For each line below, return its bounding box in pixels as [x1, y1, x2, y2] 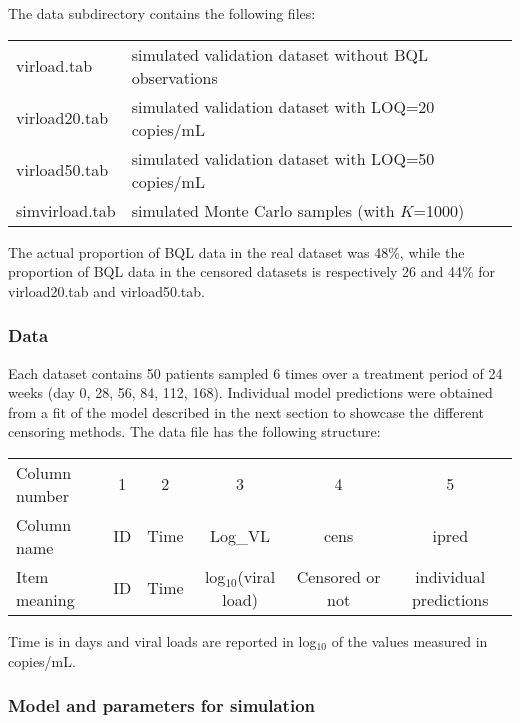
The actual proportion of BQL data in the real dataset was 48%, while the [8, 241, 465, 262]
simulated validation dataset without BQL [131, 42, 428, 66]
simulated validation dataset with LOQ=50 [131, 146, 435, 170]
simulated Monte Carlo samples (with [131, 198, 395, 222]
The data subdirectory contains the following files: [8, 3, 316, 23]
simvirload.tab [16, 198, 116, 222]
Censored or [296, 564, 381, 588]
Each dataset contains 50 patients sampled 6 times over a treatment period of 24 [8, 362, 503, 383]
